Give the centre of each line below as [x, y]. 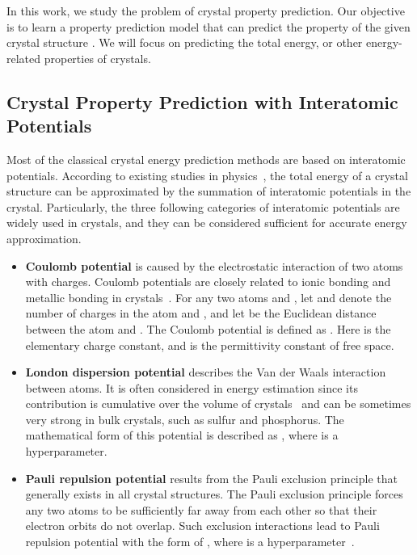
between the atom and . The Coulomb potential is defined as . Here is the [208, 328]
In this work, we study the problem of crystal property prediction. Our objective [206, 11]
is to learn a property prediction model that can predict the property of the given [208, 26]
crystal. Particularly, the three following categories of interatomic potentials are [203, 206]
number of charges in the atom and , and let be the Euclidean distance [201, 313]
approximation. [44, 238]
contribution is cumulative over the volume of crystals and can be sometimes [218, 404]
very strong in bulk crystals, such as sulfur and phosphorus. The [185, 419]
